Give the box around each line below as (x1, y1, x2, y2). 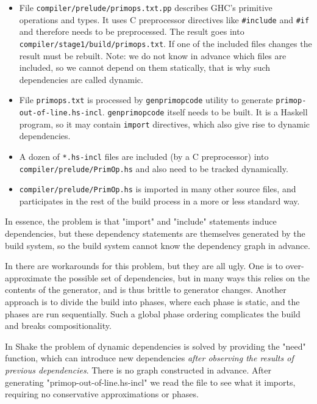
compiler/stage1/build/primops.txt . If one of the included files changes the (19, 37, 312, 49)
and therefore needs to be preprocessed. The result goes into (19, 25, 244, 38)
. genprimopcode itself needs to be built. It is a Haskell (102, 106, 308, 118)
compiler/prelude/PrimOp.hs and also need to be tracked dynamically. (19, 162, 288, 175)
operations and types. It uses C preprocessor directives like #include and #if (19, 13, 310, 26)
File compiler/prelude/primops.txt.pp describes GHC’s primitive (19, 1, 272, 13)
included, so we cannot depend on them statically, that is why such (19, 61, 271, 74)
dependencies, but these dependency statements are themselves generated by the (5, 227, 305, 240)
